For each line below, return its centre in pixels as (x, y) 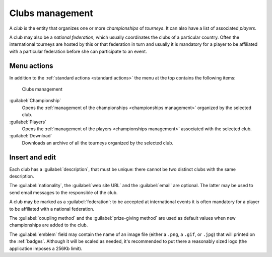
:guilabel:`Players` (28, 122)
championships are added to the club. (49, 225)
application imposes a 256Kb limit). (46, 248)
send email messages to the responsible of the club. (63, 192)
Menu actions (31, 66)
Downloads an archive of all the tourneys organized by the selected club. (98, 143)
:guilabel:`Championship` (35, 101)
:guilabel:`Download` (31, 136)
